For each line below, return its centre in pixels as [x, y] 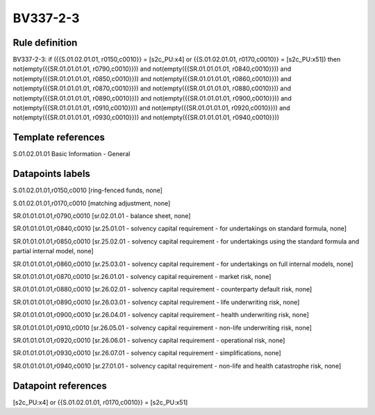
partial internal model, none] [53, 251]
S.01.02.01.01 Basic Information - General [72, 154]
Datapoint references [60, 386]
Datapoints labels [51, 174]
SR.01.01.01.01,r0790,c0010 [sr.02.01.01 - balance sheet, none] [102, 216]
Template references [59, 138]
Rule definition [45, 43]
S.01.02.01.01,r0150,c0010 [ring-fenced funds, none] [88, 190]
